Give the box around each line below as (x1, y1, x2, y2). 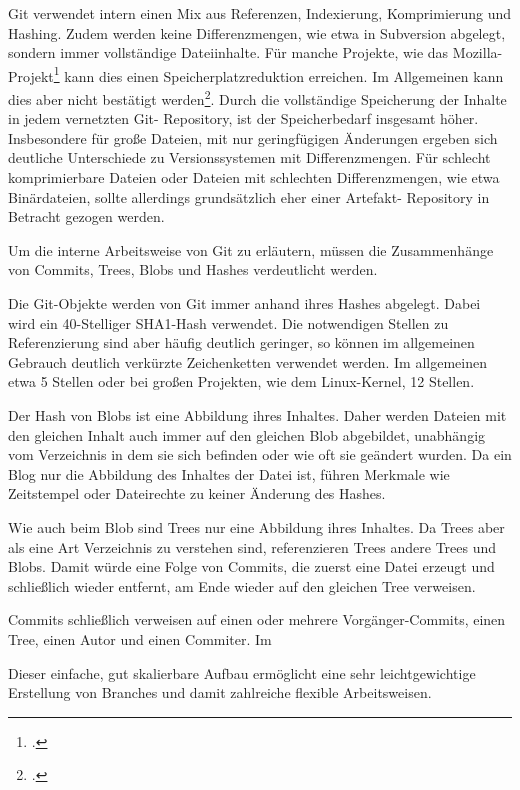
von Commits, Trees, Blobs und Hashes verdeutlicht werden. (8, 259, 378, 280)
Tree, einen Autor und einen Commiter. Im (8, 628, 272, 649)
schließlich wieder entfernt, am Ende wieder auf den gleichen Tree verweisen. (8, 575, 476, 596)
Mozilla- (452, 42, 503, 63)
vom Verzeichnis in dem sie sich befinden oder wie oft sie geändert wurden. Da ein (8, 444, 512, 465)
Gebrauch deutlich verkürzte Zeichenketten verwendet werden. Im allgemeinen (8, 351, 487, 372)
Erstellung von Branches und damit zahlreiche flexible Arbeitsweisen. (8, 682, 432, 703)
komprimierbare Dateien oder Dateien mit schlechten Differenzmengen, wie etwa (8, 167, 500, 188)
